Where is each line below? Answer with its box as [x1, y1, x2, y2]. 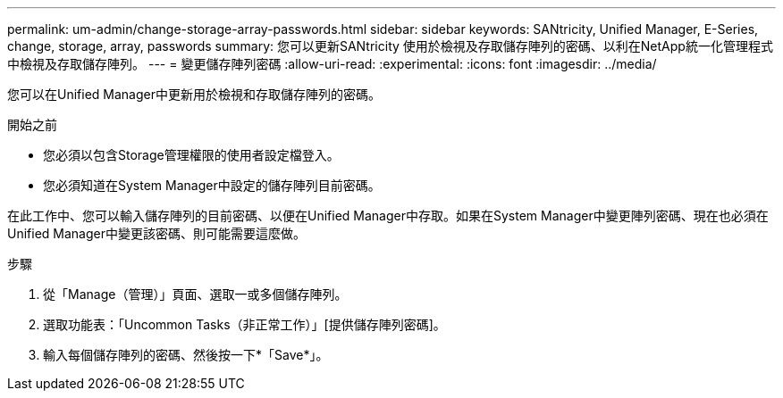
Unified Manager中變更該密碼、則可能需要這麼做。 [7, 226, 306, 241]
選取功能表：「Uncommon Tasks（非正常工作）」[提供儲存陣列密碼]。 [43, 317, 446, 332]
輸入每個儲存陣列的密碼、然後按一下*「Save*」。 [43, 347, 329, 362]
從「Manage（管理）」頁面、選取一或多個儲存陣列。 [43, 286, 348, 302]
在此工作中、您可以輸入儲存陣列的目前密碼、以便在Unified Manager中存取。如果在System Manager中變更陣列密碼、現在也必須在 [7, 208, 769, 223]
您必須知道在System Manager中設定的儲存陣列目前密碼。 [43, 178, 381, 193]
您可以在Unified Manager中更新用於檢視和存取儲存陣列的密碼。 [7, 87, 381, 102]
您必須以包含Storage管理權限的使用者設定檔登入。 [43, 147, 340, 162]
